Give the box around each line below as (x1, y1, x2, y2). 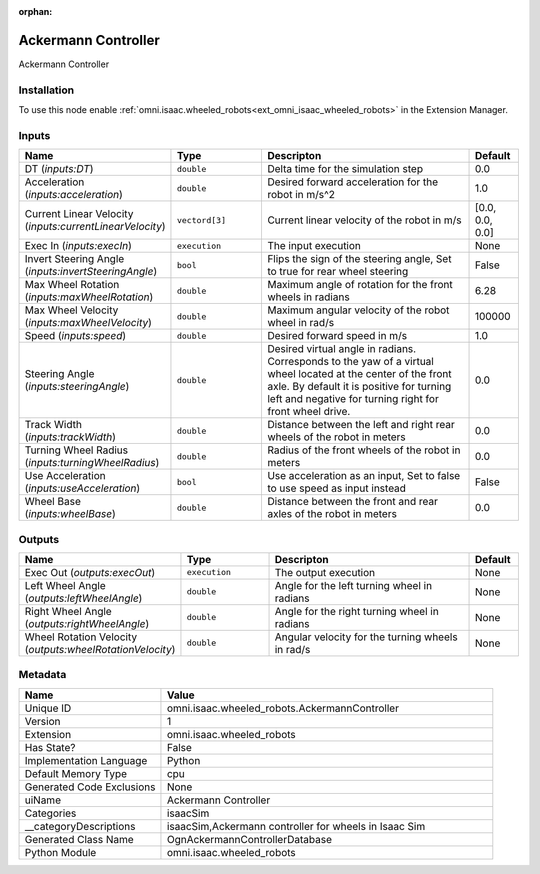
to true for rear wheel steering (266, 265, 409, 279)
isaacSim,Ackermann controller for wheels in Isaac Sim (166, 819, 426, 833)
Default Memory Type (24, 766, 128, 780)
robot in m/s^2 (266, 188, 335, 202)
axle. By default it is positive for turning (266, 380, 452, 394)
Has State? (24, 740, 76, 754)
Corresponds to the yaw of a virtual (266, 355, 434, 369)
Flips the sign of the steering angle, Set (266, 252, 452, 266)
